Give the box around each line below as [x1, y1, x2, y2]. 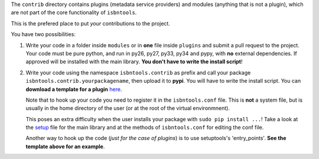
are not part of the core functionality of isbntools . [11, 9, 137, 16]
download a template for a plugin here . [25, 86, 122, 93]
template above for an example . [25, 142, 105, 150]
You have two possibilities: [11, 31, 76, 38]
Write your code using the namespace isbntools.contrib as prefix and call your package [25, 69, 251, 76]
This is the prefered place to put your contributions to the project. [11, 20, 171, 27]
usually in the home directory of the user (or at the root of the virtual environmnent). [25, 105, 230, 112]
